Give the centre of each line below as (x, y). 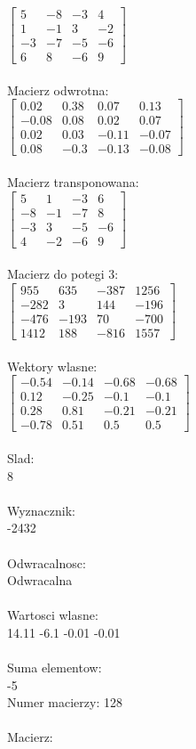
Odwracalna (40, 580)
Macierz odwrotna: (58, 90)
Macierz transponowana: (73, 182)
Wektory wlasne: (52, 366)
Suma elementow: (55, 668)
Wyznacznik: (42, 510)
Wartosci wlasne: (53, 615)
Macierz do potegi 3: (63, 274)
